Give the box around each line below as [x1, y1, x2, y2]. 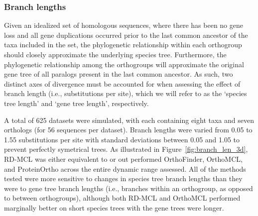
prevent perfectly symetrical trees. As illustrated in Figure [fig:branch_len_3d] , [4, 144, 248, 154]
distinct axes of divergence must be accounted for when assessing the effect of [4, 78, 241, 89]
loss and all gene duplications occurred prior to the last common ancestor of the [4, 29, 248, 40]
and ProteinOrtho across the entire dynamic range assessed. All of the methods [4, 163, 246, 174]
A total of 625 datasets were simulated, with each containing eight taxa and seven [4, 114, 254, 125]
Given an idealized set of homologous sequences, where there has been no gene [4, 20, 244, 30]
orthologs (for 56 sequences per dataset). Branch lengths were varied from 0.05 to [4, 124, 253, 135]
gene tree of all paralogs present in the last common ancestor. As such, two [4, 69, 233, 79]
